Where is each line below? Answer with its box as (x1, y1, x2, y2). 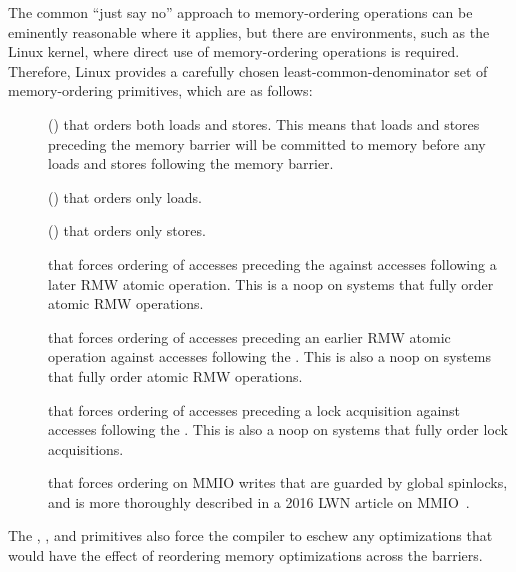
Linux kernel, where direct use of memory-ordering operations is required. (8, 41, 460, 62)
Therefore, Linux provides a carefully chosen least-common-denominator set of (8, 60, 488, 81)
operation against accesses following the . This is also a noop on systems (48, 346, 491, 367)
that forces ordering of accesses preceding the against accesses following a (48, 253, 497, 274)
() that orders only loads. (48, 186, 202, 207)
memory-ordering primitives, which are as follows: (8, 80, 313, 101)
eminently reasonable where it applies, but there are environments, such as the (8, 21, 490, 42)
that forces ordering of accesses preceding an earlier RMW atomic (48, 326, 451, 347)
